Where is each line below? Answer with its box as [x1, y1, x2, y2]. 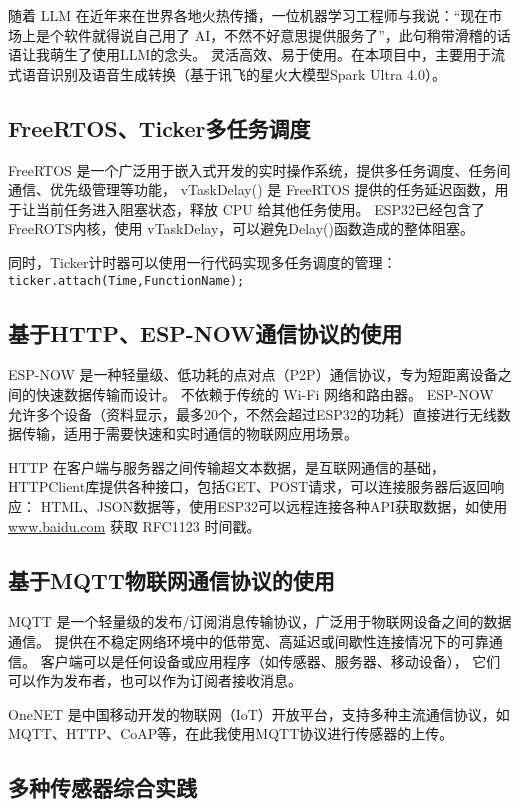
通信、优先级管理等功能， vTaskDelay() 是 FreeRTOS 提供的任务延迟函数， [8, 179, 495, 200]
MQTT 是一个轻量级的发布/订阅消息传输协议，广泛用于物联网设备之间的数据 [8, 611, 512, 632]
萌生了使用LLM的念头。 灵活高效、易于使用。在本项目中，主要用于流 [49, 44, 505, 65]
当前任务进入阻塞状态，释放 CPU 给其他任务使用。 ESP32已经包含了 [35, 198, 485, 219]
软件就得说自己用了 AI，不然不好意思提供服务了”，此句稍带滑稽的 [63, 24, 497, 45]
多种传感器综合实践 [8, 772, 197, 803]
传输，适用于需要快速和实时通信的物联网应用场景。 [21, 423, 358, 444]
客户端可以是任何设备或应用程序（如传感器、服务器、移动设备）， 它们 [40, 650, 501, 671]
